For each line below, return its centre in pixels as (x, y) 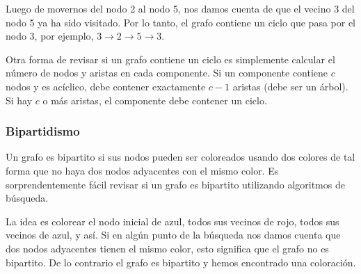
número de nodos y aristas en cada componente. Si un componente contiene (167, 73)
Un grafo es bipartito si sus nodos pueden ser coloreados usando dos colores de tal (180, 157)
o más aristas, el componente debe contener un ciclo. (155, 100)
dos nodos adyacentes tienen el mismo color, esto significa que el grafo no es (167, 248)
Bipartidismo (43, 131)
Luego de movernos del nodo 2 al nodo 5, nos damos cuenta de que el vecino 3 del (180, 8)
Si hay (19, 100)
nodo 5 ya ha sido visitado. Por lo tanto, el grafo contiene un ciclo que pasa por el (180, 22)
